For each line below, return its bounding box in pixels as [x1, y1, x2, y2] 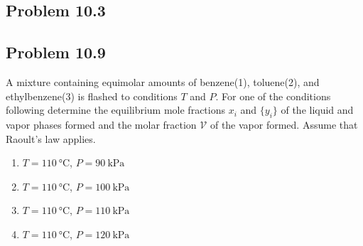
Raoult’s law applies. [6, 131, 96, 146]
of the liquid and [281, 102, 354, 117]
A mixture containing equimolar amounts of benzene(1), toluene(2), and [6, 74, 320, 89]
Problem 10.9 [6, 41, 106, 63]
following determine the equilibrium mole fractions [6, 102, 225, 117]
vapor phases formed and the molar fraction [6, 117, 197, 132]
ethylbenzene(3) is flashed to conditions [6, 88, 178, 103]
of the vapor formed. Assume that [210, 117, 358, 132]
